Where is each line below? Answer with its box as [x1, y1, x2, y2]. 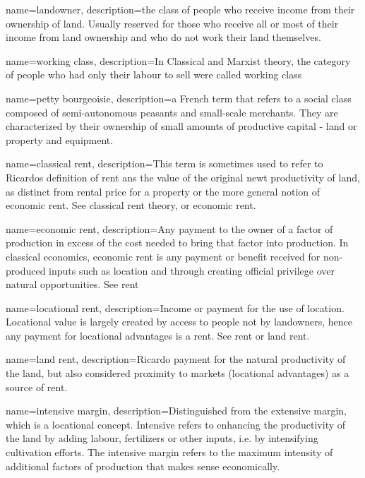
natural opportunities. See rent [6, 277, 139, 292]
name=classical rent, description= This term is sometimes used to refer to [6, 156, 323, 171]
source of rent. [6, 379, 68, 394]
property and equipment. [6, 132, 114, 147]
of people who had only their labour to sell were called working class [6, 67, 302, 82]
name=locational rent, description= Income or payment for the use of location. [6, 300, 345, 315]
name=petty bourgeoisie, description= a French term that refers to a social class [6, 90, 352, 105]
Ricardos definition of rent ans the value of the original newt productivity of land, [6, 169, 360, 184]
